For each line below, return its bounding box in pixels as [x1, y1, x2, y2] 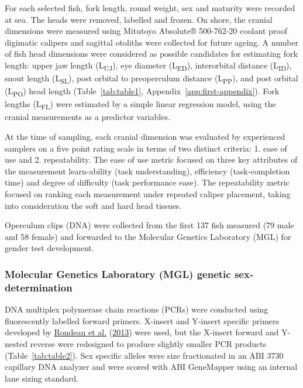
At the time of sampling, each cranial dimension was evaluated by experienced [5, 131, 285, 143]
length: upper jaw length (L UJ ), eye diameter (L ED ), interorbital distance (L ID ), [5, 59, 292, 73]
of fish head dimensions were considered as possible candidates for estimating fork [5, 47, 298, 60]
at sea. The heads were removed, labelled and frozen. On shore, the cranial [5, 13, 273, 25]
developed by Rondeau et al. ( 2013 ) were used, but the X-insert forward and [5, 326, 279, 338]
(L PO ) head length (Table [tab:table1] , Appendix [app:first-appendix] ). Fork [5, 85, 280, 99]
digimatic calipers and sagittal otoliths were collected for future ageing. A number [5, 36, 299, 48]
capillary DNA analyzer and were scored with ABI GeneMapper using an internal [5, 360, 298, 373]
